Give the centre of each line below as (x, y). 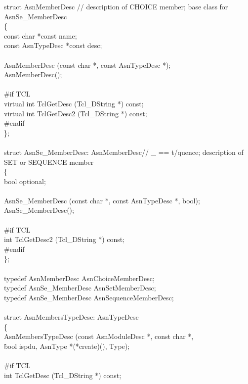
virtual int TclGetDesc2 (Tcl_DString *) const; (76, 113)
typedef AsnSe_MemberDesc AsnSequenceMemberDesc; (89, 297)
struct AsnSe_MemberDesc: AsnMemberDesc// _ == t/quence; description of (124, 152)
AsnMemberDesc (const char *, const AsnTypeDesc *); (87, 65)
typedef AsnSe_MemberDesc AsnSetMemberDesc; (80, 288)
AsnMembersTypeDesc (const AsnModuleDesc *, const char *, (99, 336)
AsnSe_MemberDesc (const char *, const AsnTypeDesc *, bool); (102, 200)
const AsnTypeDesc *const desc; (53, 45)
